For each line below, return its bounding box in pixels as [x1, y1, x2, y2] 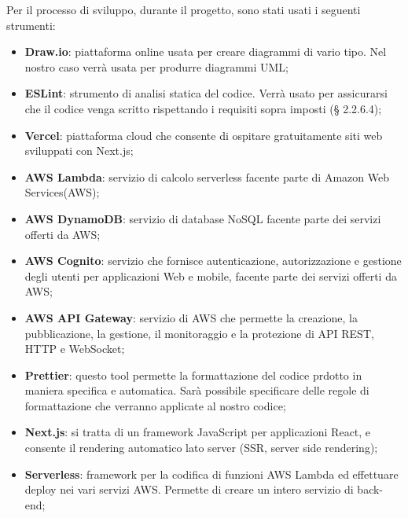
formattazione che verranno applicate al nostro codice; [24, 397, 286, 413]
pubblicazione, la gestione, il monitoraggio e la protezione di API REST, [24, 325, 374, 341]
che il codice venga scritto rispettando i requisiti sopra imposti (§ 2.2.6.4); [24, 100, 382, 116]
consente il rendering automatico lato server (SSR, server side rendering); [24, 439, 378, 456]
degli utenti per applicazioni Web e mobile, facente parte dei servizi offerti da [24, 267, 397, 284]
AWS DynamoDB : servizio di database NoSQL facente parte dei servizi [24, 210, 381, 226]
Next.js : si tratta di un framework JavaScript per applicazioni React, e [24, 424, 371, 440]
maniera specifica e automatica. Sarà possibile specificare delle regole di [24, 382, 369, 399]
